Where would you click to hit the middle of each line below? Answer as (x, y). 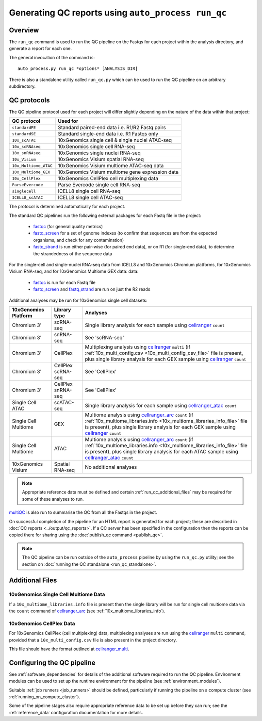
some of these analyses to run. (53, 499)
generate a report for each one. (41, 49)
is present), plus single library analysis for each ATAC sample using (162, 451)
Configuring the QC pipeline (52, 663)
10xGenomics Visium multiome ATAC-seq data (111, 166)
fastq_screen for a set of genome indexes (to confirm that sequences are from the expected (125, 233)
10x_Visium (24, 159)
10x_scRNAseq (26, 146)
